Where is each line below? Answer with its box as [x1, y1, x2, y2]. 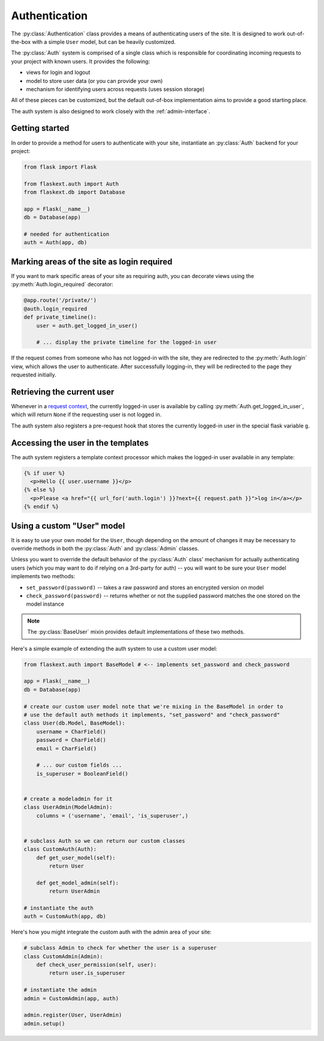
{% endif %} [23, 503, 59, 510]
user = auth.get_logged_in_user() [36, 322, 138, 329]
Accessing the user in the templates [11, 438, 149, 448]
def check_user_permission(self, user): [36, 961, 157, 968]
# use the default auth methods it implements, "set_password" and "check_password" [23, 711, 280, 718]
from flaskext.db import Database [23, 189, 125, 196]
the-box [11, 38, 31, 45]
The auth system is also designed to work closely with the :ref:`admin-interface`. [11, 107, 211, 115]
